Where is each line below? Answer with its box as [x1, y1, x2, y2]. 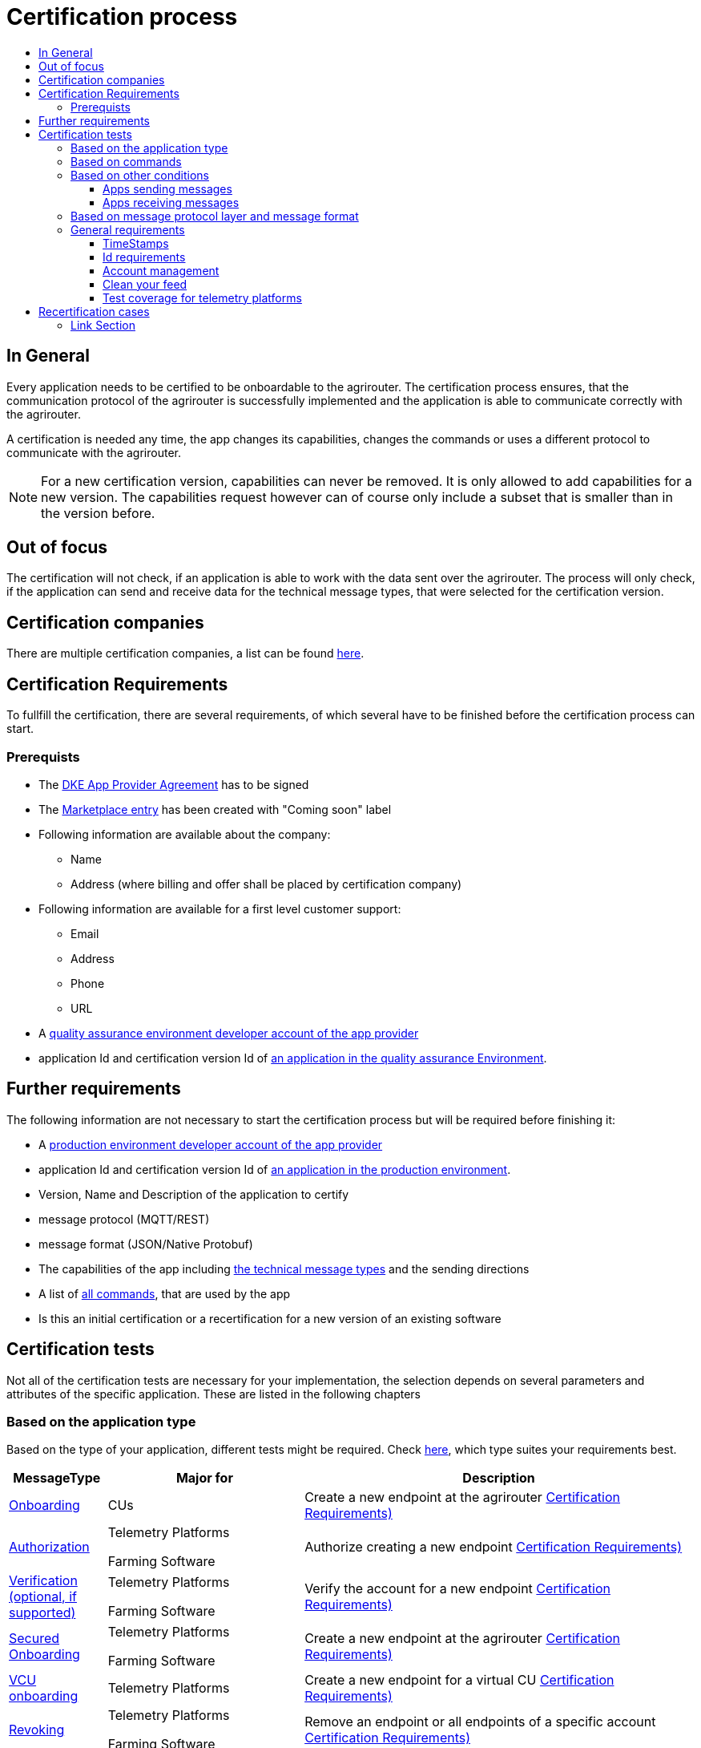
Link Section [71, 318, 135, 332]
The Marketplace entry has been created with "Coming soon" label [38, 802, 392, 816]
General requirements [71, 222, 185, 237]
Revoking [9, 1722, 65, 1738]
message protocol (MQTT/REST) [38, 1212, 210, 1226]
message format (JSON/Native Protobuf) [38, 1236, 253, 1251]
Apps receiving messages [103, 195, 240, 209]
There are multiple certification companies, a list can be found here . [6, 646, 365, 661]
